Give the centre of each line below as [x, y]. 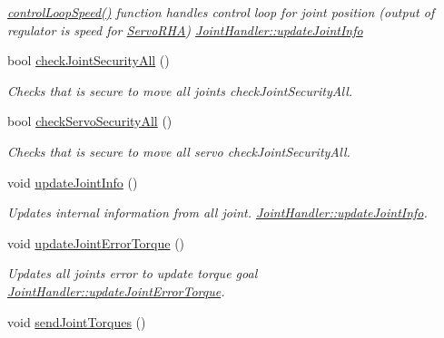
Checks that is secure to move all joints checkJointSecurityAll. [180, 90]
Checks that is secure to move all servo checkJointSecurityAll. [179, 151]
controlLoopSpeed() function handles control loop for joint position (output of [221, 12]
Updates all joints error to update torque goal [133, 273]
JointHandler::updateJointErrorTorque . [116, 290]
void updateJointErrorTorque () [96, 242]
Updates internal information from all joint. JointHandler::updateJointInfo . [217, 212]
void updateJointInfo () [73, 182]
